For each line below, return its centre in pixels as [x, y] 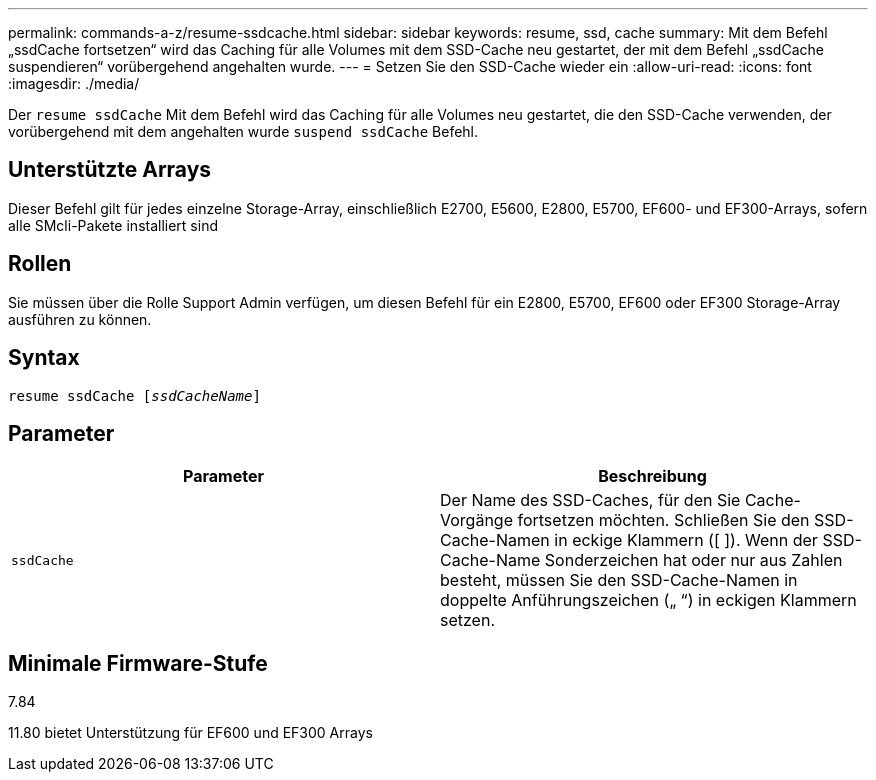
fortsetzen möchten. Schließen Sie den [663, 520]
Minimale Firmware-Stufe [138, 663]
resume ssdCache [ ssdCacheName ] [134, 395]
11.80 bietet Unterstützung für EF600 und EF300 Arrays [190, 733]
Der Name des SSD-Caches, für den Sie [590, 500]
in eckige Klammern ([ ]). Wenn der [686, 540]
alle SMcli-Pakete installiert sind [113, 225]
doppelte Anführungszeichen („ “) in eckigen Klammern [648, 600]
